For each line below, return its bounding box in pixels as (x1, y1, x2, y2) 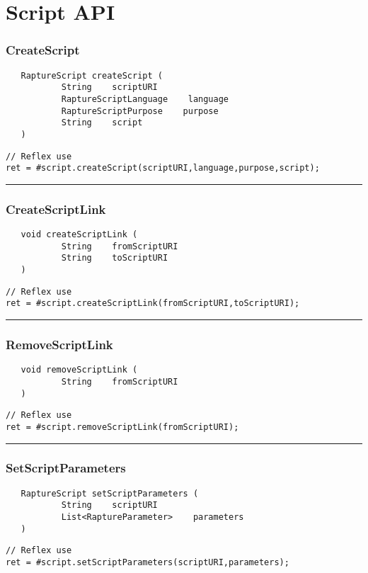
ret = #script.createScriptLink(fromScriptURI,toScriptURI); (6, 298, 300, 309)
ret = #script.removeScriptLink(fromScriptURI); (6, 421, 239, 432)
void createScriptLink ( (21, 229, 138, 240)
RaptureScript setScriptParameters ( (21, 488, 199, 499)
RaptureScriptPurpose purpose (61, 106, 219, 116)
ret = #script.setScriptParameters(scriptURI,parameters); (6, 557, 289, 567)
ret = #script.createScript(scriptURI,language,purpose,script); (6, 163, 320, 174)
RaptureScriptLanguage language (61, 93, 229, 104)
